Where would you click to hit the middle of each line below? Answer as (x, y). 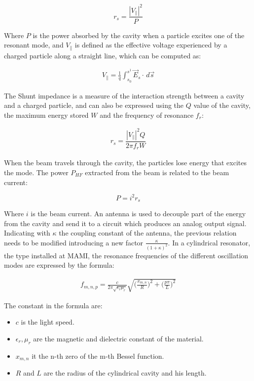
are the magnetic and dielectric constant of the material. (118, 338)
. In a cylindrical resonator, (209, 242)
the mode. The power (36, 172)
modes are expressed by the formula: (59, 265)
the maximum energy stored (46, 115)
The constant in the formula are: (53, 305)
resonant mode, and (34, 45)
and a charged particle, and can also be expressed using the (94, 105)
